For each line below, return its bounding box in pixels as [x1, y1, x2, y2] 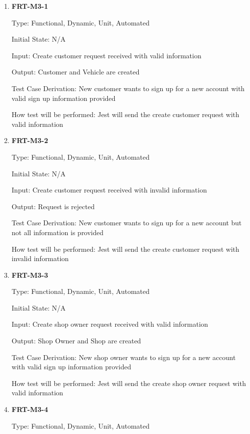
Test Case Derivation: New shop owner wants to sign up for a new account [11, 352, 236, 362]
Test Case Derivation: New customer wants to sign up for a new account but [11, 217, 242, 228]
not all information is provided [11, 227, 104, 237]
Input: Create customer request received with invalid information [11, 185, 207, 195]
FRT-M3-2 [11, 135, 48, 145]
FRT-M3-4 [11, 404, 48, 414]
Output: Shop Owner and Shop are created [11, 336, 141, 346]
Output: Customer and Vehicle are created [11, 67, 140, 77]
